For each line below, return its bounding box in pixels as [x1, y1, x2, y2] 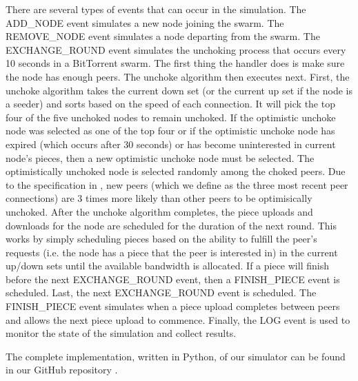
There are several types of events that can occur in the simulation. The [6, 2, 306, 16]
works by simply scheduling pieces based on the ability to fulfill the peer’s [6, 231, 317, 246]
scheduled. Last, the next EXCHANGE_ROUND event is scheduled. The [6, 285, 317, 300]
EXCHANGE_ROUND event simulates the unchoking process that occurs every [6, 42, 346, 56]
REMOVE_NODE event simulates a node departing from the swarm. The [6, 29, 320, 43]
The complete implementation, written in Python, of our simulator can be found [6, 349, 346, 363]
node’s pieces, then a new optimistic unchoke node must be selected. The [6, 150, 315, 165]
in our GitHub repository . [6, 362, 118, 377]
